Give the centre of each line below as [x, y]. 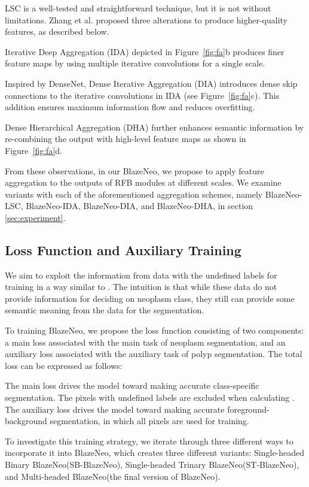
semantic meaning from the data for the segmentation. [105, 310]
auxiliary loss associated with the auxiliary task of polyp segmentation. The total [154, 354]
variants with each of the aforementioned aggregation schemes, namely [134, 194]
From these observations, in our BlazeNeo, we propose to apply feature [134, 170]
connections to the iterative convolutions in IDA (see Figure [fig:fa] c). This [142, 95]
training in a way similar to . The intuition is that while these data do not [141, 287]
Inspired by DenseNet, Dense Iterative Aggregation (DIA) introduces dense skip [151, 83]
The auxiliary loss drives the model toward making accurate [115, 409]
